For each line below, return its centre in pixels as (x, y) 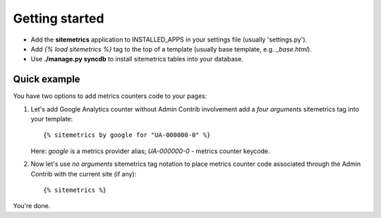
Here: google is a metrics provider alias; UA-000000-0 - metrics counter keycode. (150, 151)
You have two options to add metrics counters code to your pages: (110, 96)
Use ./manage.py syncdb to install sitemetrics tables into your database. (137, 59)
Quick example (47, 79)
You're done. (32, 206)
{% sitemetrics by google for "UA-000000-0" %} (127, 135)
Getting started (59, 18)
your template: (52, 119)
